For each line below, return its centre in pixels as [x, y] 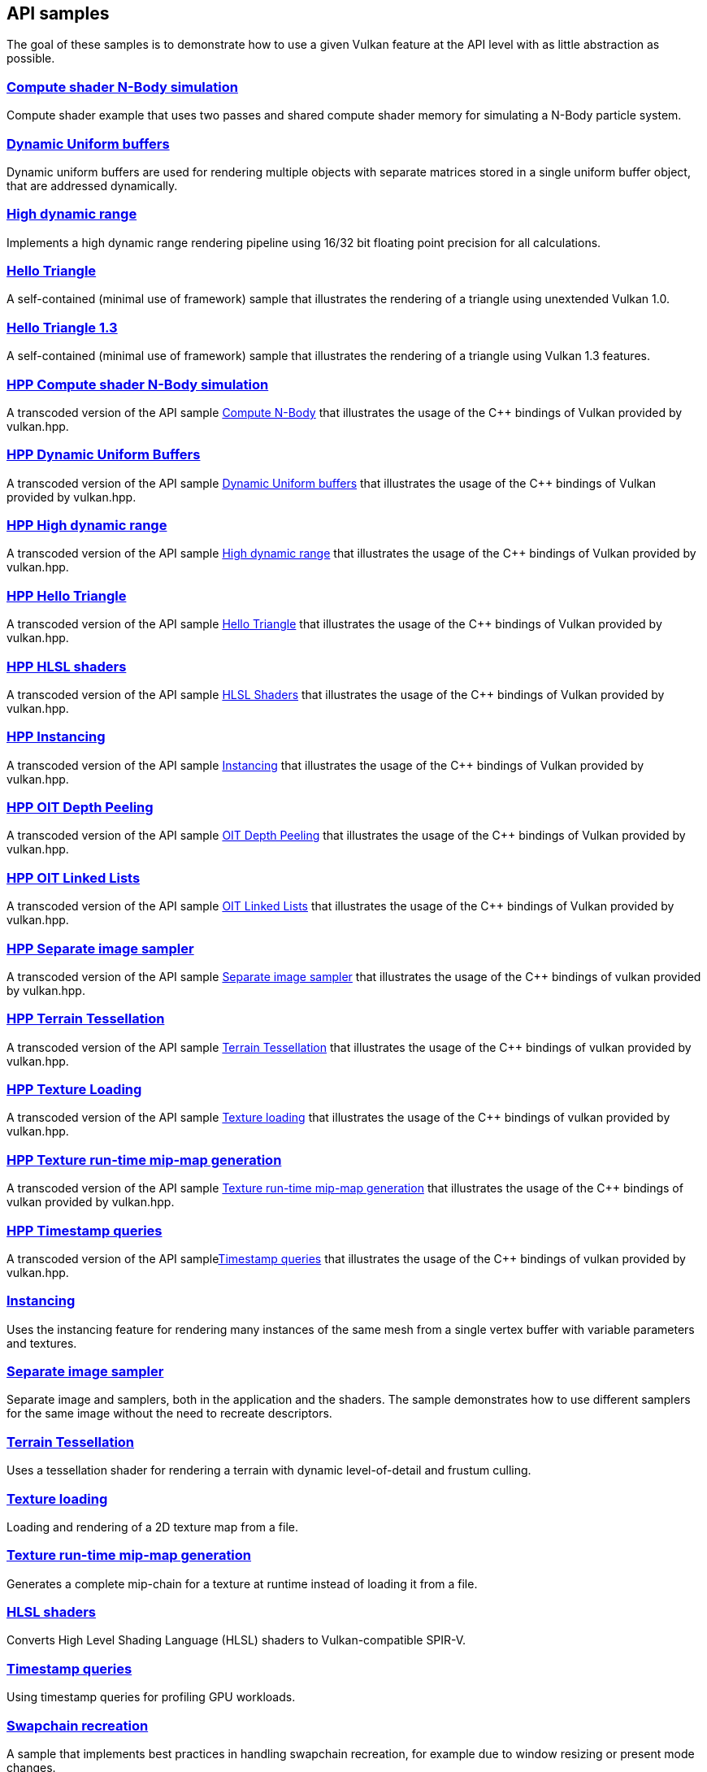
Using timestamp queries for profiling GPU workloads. [151, 1697]
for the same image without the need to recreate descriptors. [169, 1414]
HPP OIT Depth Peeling [80, 808]
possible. [31, 59]
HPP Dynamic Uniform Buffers [104, 455]
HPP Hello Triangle [67, 595]
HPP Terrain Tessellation [86, 1019]
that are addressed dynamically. [92, 185]
